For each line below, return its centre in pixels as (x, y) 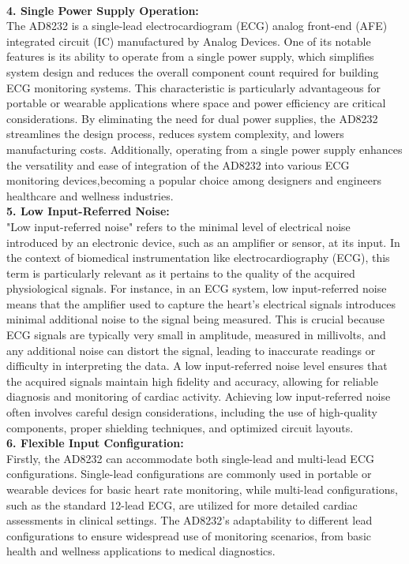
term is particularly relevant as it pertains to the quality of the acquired (181, 273)
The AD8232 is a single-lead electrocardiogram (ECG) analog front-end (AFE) (197, 26)
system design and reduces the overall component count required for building (193, 71)
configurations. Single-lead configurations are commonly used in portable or (189, 474)
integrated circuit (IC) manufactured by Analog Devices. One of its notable (189, 41)
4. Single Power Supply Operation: (103, 10)
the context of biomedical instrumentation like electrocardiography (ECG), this (198, 258)
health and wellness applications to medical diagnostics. (141, 551)
